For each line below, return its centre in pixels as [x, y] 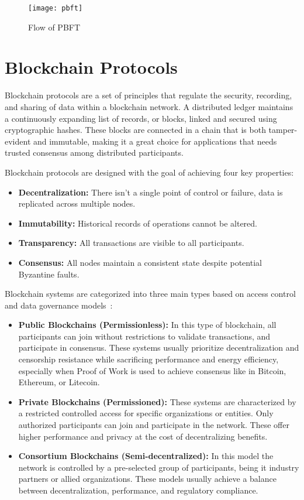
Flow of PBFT [54, 27]
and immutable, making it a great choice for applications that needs [155, 141]
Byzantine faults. [49, 274]
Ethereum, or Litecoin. [59, 382]
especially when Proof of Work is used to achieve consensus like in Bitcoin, [152, 370]
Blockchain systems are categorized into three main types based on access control [150, 294]
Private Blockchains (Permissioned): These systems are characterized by [157, 401]
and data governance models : [59, 305]
